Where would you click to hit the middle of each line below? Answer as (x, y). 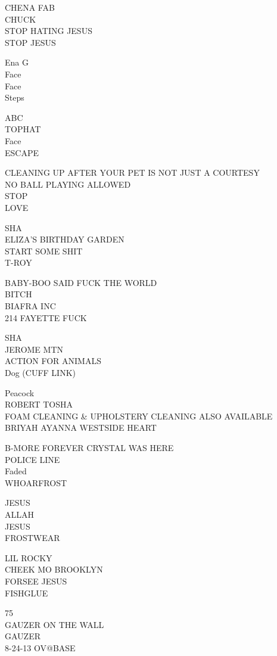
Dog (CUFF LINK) (40, 373)
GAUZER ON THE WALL (55, 624)
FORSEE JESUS (36, 581)
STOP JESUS (30, 42)
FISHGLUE (27, 593)
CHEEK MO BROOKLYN (54, 569)
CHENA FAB (30, 7)
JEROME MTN (34, 349)
